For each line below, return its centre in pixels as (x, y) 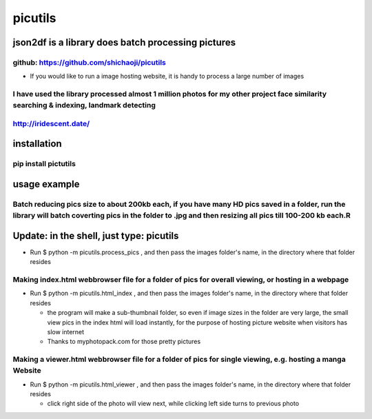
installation (37, 144)
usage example (46, 184)
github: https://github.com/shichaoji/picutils (90, 62)
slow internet (66, 331)
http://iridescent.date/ (51, 123)
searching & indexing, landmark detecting (84, 105)
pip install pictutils (44, 164)
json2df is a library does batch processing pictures (124, 42)
